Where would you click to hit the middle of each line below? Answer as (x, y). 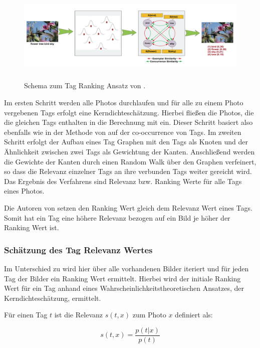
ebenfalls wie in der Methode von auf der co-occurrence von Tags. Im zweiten (123, 132)
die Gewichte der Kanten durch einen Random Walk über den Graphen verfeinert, (130, 161)
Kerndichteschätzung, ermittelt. (53, 298)
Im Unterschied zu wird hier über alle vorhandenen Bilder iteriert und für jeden (126, 268)
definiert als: (194, 315)
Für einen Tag (26, 315)
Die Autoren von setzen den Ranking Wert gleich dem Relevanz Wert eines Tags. (128, 207)
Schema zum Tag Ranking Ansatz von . (85, 85)
